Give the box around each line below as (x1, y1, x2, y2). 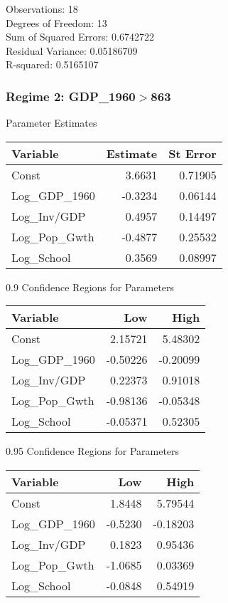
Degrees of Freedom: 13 (6, 15, 107, 30)
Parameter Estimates (6, 115, 97, 130)
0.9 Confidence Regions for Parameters (6, 279, 175, 294)
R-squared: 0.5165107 (6, 57, 99, 72)
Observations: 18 (6, 1, 78, 16)
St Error (168, 145, 217, 162)
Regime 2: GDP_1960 (6, 87, 136, 105)
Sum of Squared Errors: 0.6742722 (6, 29, 154, 44)
